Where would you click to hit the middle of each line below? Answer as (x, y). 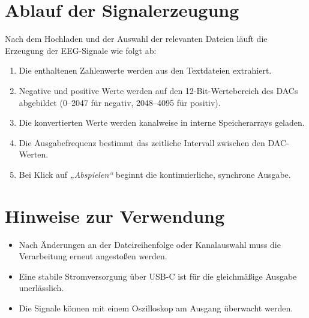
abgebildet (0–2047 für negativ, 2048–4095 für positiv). (120, 102)
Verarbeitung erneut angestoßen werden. (93, 256)
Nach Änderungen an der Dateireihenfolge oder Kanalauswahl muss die (150, 244)
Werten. (34, 154)
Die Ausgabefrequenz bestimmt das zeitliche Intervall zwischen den (142, 142)
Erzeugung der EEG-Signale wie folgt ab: (81, 50)
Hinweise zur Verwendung (115, 215)
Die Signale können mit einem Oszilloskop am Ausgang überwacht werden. (156, 308)
